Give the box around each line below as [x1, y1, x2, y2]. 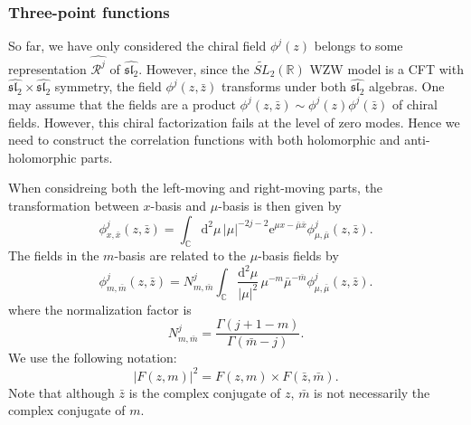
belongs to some [314, 36, 403, 55]
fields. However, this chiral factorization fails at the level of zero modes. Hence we [8, 112, 460, 131]
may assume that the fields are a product [8, 94, 236, 113]
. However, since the [138, 59, 250, 78]
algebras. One [369, 77, 445, 96]
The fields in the [8, 246, 99, 265]
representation [8, 59, 87, 78]
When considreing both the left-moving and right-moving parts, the [8, 178, 383, 197]
